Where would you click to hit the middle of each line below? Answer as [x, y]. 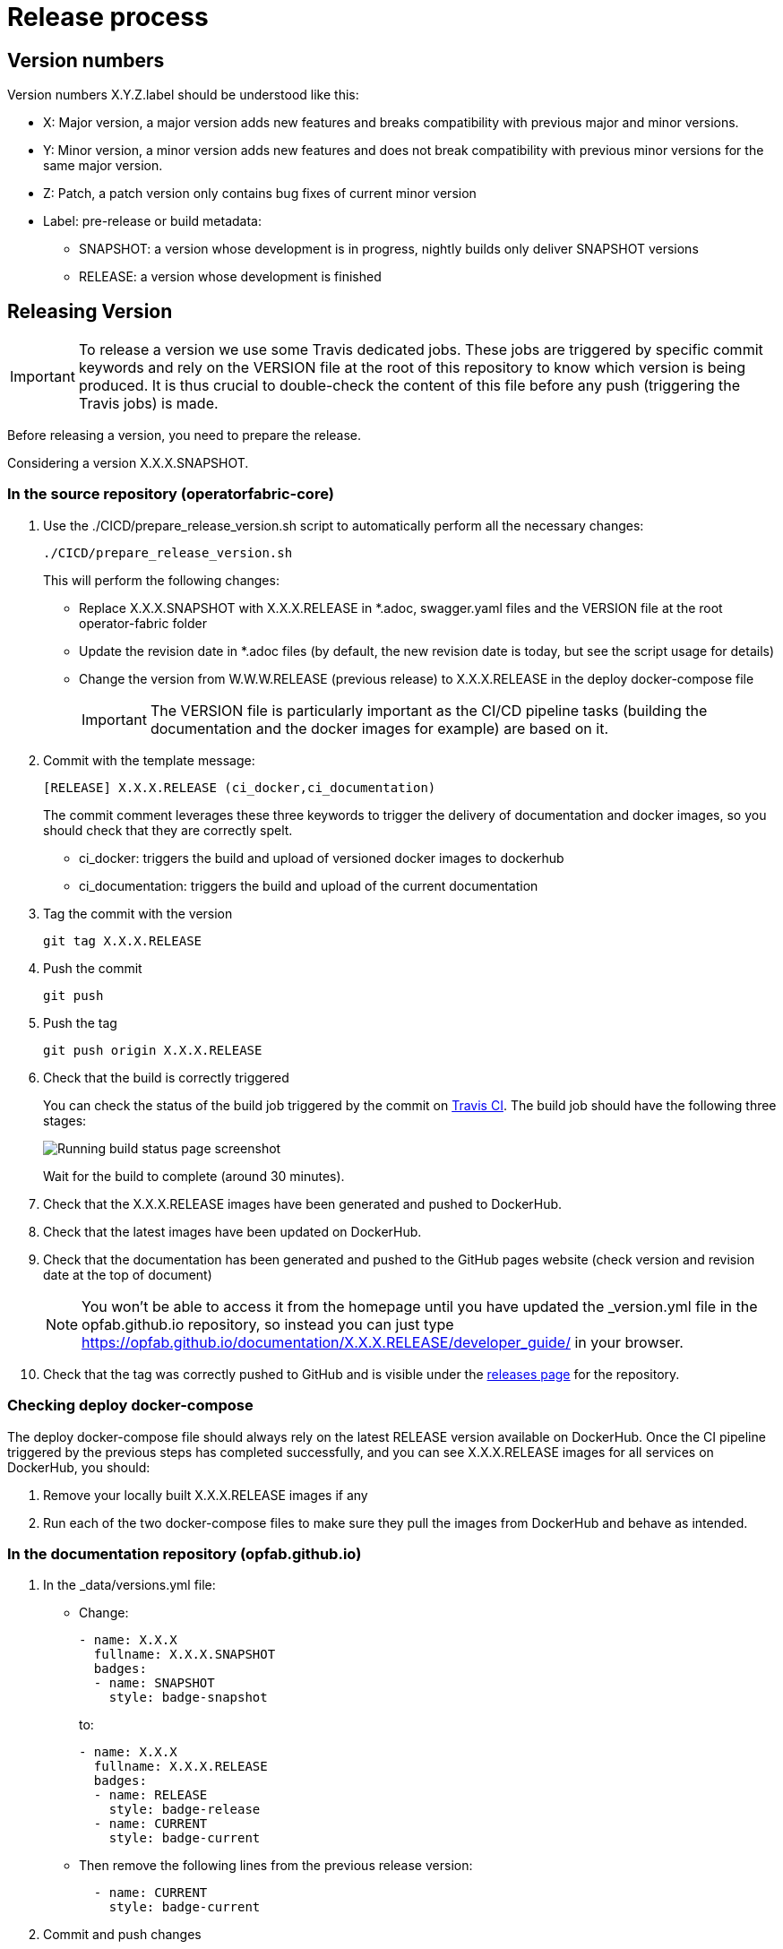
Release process [108, 17]
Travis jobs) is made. [148, 404]
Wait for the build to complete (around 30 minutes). [194, 1176]
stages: [65, 1120]
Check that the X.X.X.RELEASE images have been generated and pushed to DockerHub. [303, 1203]
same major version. [103, 166]
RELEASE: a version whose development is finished [230, 277]
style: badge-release [185, 1810]
